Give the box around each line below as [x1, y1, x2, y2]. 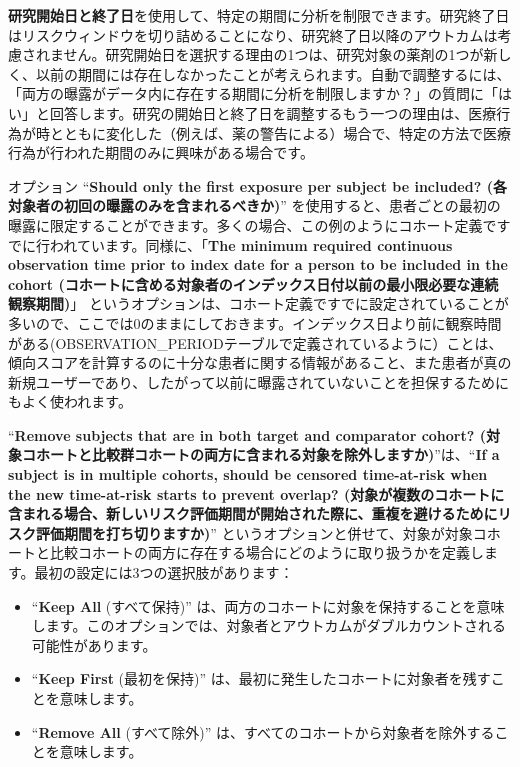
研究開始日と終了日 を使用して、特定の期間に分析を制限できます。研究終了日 [8, 5, 510, 25]
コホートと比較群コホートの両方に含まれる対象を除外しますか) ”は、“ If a [21, 444, 500, 465]
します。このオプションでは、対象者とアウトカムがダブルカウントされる [31, 615, 506, 636]
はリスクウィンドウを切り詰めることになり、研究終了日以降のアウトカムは [8, 24, 498, 45]
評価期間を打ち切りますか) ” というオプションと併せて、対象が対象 [35, 522, 473, 543]
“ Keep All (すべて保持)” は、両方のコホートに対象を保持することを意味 [31, 595, 505, 616]
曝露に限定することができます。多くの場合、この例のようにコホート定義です [8, 214, 511, 235]
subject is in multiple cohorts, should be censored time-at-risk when [8, 464, 488, 485]
